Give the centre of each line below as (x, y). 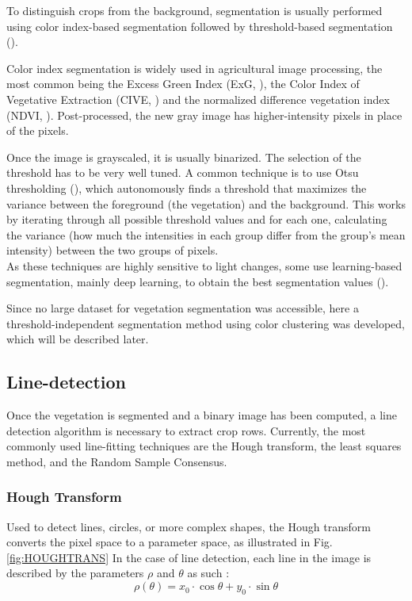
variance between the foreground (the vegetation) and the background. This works (206, 203)
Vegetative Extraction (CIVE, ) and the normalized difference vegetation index (198, 99)
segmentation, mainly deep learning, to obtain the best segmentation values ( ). (198, 281)
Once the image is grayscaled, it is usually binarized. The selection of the (184, 157)
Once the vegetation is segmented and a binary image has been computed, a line (202, 415)
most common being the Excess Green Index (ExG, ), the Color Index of (183, 84)
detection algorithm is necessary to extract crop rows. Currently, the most (186, 430)
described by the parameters (75, 573)
